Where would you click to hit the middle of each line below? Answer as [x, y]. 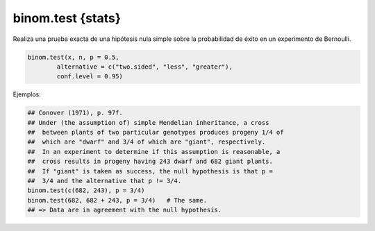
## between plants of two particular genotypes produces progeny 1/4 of [156, 132]
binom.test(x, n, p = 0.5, [73, 57]
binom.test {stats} [67, 18]
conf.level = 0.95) [90, 77]
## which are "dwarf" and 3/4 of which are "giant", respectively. [147, 142]
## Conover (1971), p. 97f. [75, 113]
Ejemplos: [27, 94]
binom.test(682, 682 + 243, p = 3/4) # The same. [117, 200]
